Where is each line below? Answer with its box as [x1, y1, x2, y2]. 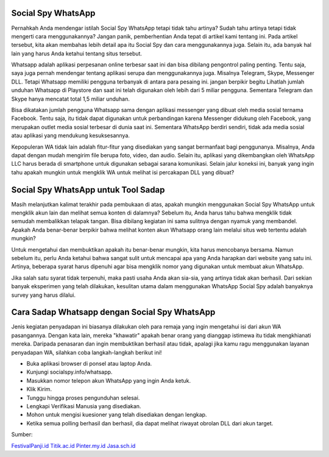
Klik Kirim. [26, 386, 52, 393]
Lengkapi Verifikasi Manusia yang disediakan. [26, 403, 141, 409]
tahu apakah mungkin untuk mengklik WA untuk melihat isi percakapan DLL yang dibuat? [11, 168, 235, 176]
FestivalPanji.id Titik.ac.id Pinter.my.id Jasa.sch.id [11, 442, 136, 449]
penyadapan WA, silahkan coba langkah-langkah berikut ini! [11, 349, 162, 356]
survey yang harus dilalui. [11, 291, 76, 299]
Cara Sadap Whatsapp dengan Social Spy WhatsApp [11, 307, 216, 317]
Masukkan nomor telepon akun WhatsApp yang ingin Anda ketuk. [26, 377, 191, 384]
